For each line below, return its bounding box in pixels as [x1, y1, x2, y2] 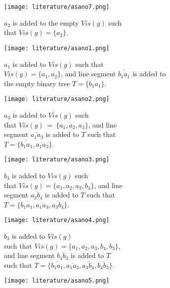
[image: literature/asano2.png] [4, 96, 110, 103]
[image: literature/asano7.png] [4, 3, 110, 10]
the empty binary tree [4, 78, 70, 88]
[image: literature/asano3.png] [4, 156, 110, 163]
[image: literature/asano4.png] [4, 217, 110, 224]
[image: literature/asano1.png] [4, 44, 110, 52]
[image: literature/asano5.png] [4, 277, 110, 285]
